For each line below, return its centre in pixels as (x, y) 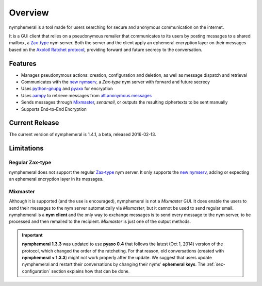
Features (23, 63)
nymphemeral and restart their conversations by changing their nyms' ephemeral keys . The (114, 264)
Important (33, 235)
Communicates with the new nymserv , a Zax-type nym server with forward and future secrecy (115, 82)
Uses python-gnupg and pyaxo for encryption (67, 89)
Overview (29, 13)
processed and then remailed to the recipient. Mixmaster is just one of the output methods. (100, 221)
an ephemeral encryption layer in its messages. (56, 179)
